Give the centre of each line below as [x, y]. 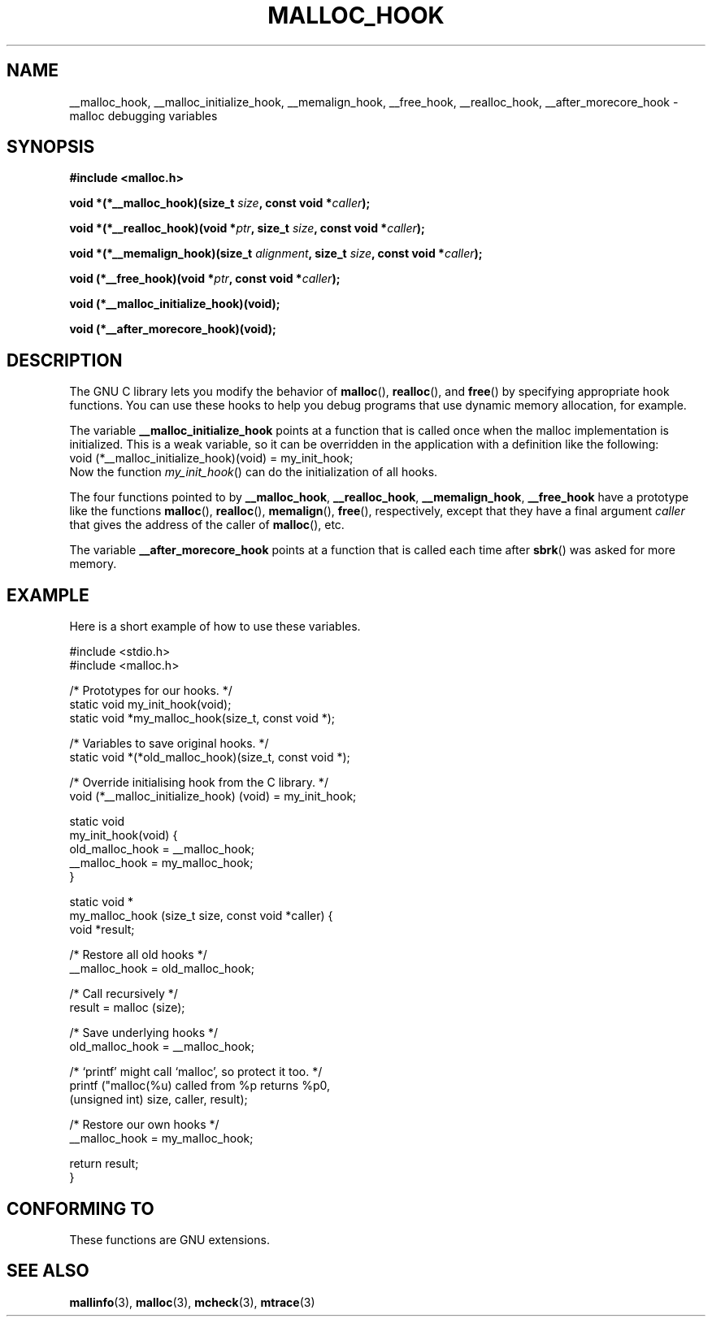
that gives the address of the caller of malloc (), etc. [207, 525]
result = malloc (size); [127, 1008]
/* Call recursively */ [124, 994]
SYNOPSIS [51, 147]
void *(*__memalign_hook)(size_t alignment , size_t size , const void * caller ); [276, 254]
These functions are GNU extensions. [169, 1239]
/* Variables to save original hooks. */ [169, 744]
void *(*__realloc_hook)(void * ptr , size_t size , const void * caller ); [247, 228]
